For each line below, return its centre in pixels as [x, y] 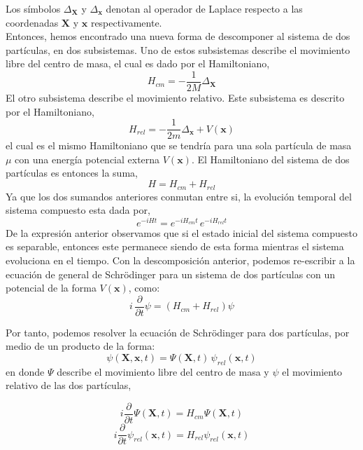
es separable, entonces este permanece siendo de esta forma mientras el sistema [175, 246]
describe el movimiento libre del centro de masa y [163, 371]
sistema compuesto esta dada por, [78, 210]
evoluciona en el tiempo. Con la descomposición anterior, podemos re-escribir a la [180, 260]
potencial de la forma [51, 288]
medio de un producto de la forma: [80, 346]
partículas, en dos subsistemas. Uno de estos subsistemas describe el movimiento [178, 49]
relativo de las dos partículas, [69, 385]
